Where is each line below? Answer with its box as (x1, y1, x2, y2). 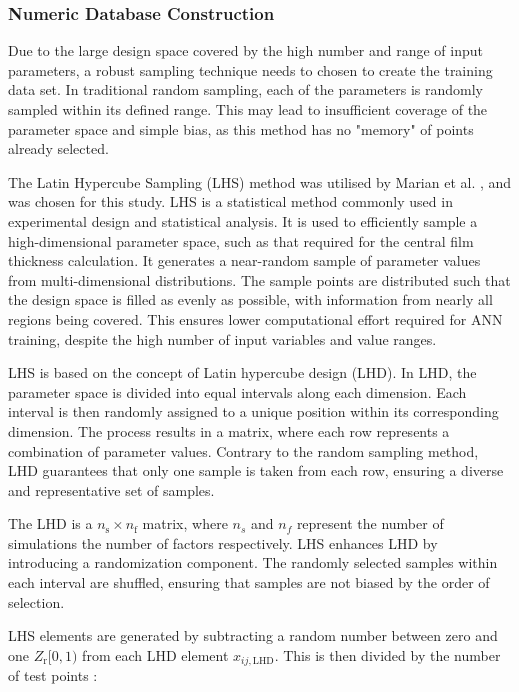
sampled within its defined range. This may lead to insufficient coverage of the (8, 99, 488, 119)
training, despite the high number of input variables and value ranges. (8, 328, 437, 349)
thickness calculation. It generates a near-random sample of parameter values (8, 250, 481, 271)
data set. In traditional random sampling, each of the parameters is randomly (8, 79, 483, 100)
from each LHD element (82, 644, 229, 665)
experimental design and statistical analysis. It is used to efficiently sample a (8, 210, 478, 231)
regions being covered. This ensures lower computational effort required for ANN (8, 308, 503, 329)
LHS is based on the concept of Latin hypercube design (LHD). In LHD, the (8, 362, 477, 383)
